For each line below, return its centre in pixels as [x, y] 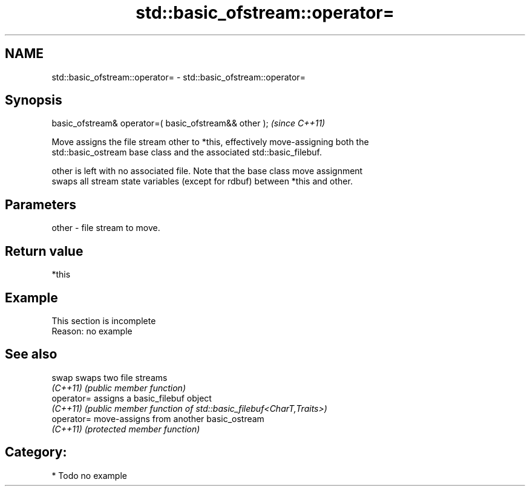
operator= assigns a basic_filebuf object [132, 398]
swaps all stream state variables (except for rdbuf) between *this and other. [202, 181]
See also [31, 354]
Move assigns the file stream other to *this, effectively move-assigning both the [210, 142]
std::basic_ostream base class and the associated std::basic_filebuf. [187, 152]
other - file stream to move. [106, 228]
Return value [44, 251]
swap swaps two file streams [110, 377]
